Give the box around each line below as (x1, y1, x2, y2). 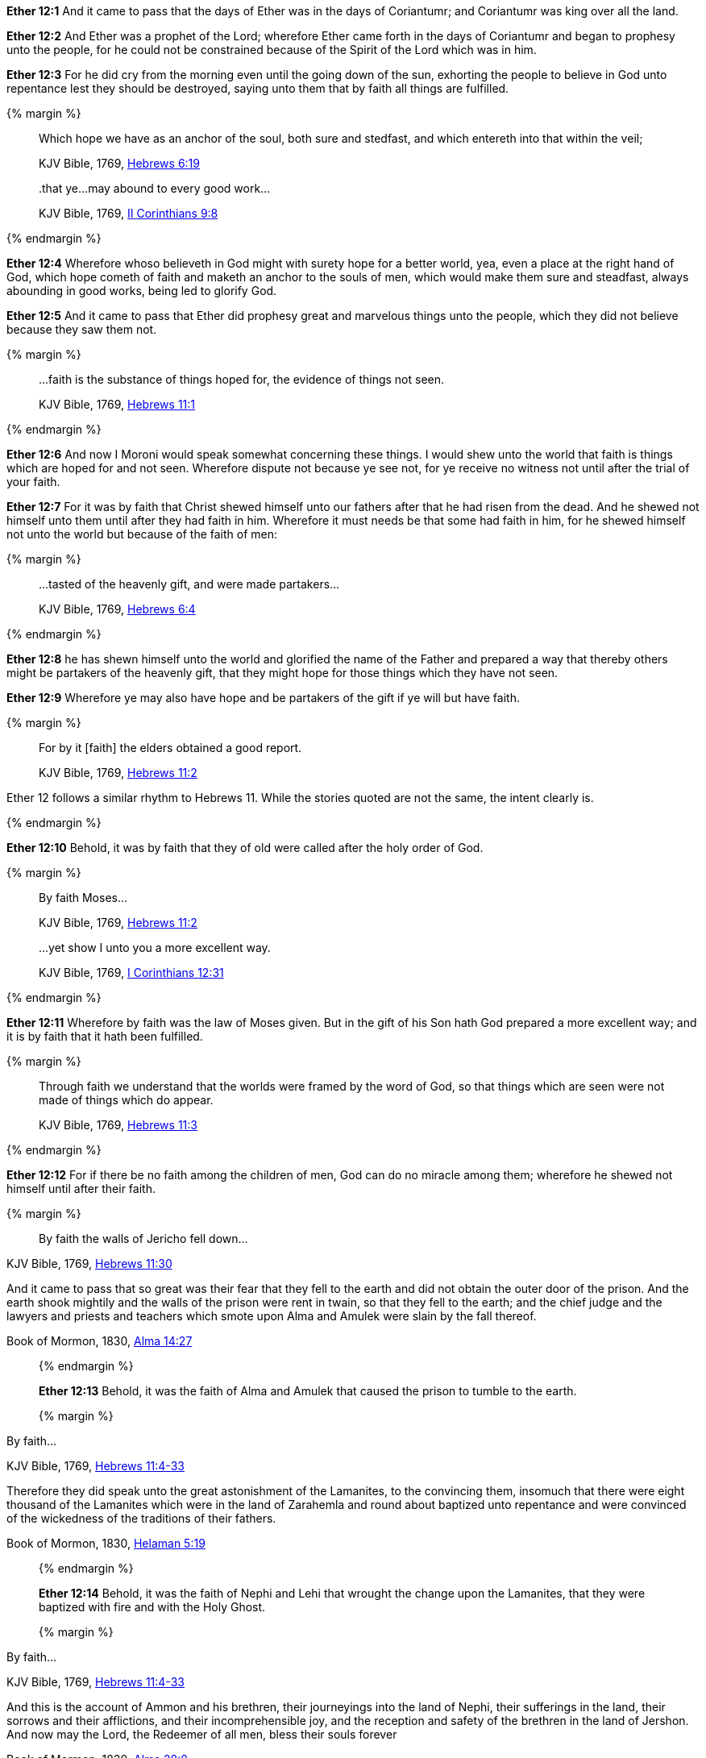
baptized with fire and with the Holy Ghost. (39, 1600, 266, 1614)
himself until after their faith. (6, 1182, 156, 1195)
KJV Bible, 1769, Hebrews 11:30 (6, 1257, 172, 1270)
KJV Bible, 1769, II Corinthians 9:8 (39, 206, 218, 220)
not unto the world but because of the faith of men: (6, 527, 278, 541)
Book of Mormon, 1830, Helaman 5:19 (6, 1536, 206, 1550)
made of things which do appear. (39, 1093, 214, 1107)
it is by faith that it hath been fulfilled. (6, 1029, 203, 1043)
